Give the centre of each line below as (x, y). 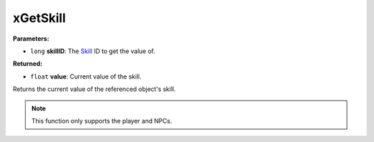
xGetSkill (39, 18)
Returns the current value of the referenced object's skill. (94, 89)
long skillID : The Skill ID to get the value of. (93, 51)
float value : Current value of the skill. (86, 77)
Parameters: (31, 39)
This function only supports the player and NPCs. (102, 121)
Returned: (28, 64)
